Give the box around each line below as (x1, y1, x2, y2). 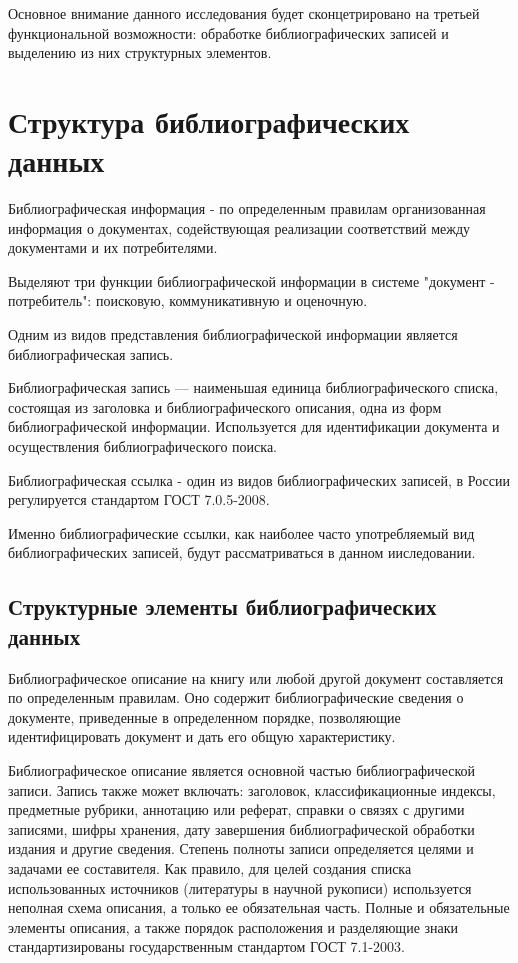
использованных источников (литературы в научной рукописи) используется (8, 877, 472, 898)
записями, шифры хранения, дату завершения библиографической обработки (8, 818, 475, 839)
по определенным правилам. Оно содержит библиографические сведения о (8, 687, 464, 708)
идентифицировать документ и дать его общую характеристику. (8, 726, 396, 747)
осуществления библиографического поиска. (8, 436, 278, 457)
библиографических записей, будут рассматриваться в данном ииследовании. (8, 542, 476, 563)
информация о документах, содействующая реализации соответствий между (8, 217, 471, 238)
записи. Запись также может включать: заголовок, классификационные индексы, (8, 779, 496, 800)
